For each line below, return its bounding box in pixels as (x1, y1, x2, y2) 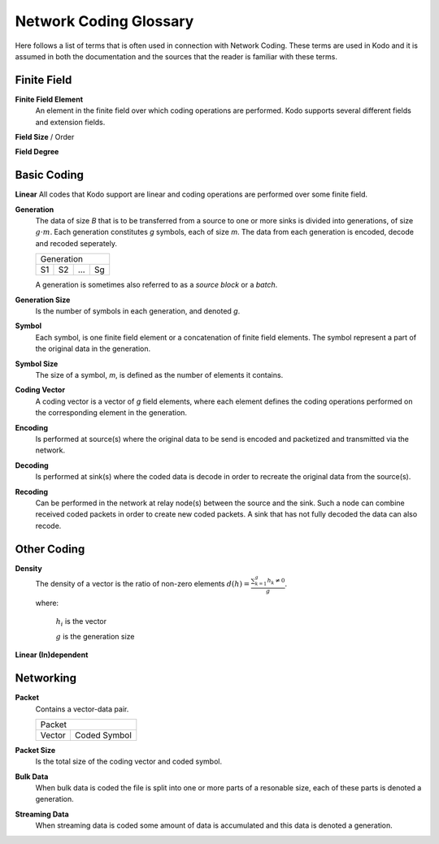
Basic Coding (15, 168, 85, 182)
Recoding (15, 487, 49, 496)
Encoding (15, 422, 49, 432)
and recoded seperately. (35, 238, 118, 248)
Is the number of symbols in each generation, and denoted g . (35, 306, 241, 316)
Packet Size (15, 745, 56, 755)
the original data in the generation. (35, 344, 151, 353)
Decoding (15, 460, 49, 470)
